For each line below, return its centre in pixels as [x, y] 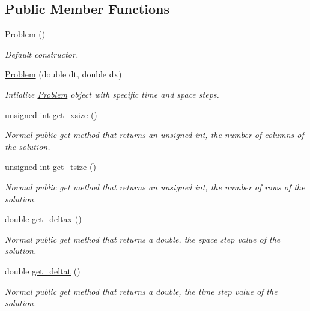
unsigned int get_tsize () [50, 167]
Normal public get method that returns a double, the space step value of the [143, 239]
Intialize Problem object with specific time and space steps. [112, 94]
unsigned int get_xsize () [51, 114]
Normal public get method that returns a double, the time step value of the [141, 291]
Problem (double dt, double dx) [63, 74]
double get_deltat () [43, 270]
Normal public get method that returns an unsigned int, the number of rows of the [155, 186]
